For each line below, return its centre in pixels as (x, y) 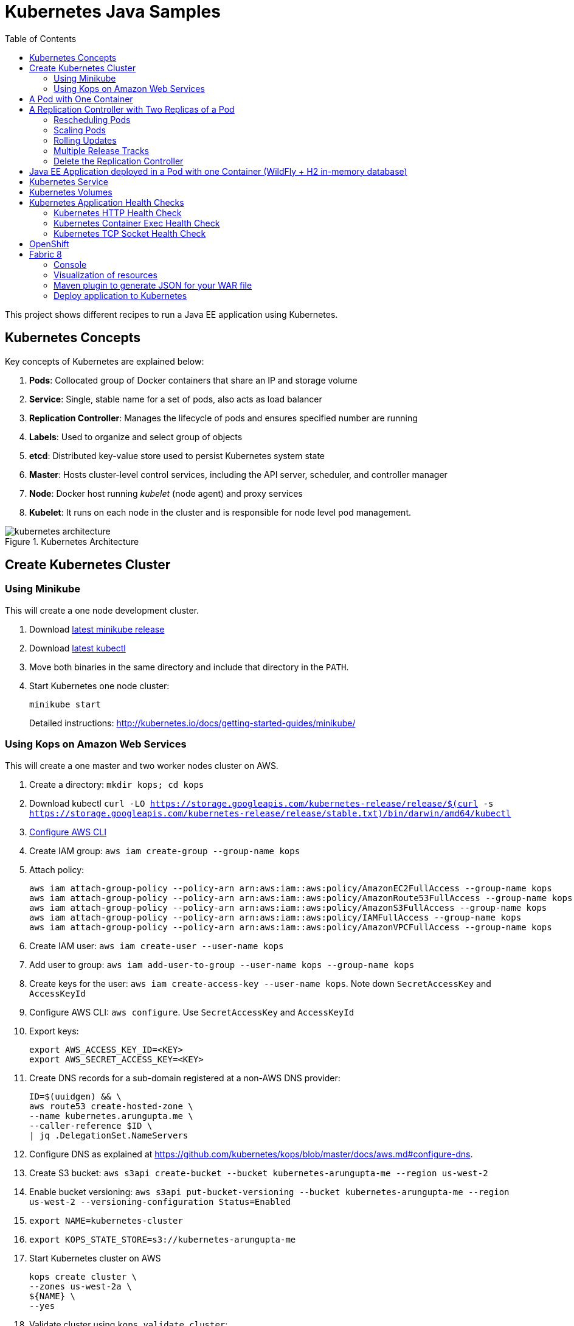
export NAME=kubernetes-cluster (106, 1220)
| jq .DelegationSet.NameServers (109, 1135)
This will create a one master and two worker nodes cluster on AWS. (142, 765)
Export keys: (54, 1031)
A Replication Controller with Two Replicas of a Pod (132, 109)
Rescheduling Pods (92, 119)
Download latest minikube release (97, 629)
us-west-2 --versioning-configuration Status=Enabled (160, 1201)
